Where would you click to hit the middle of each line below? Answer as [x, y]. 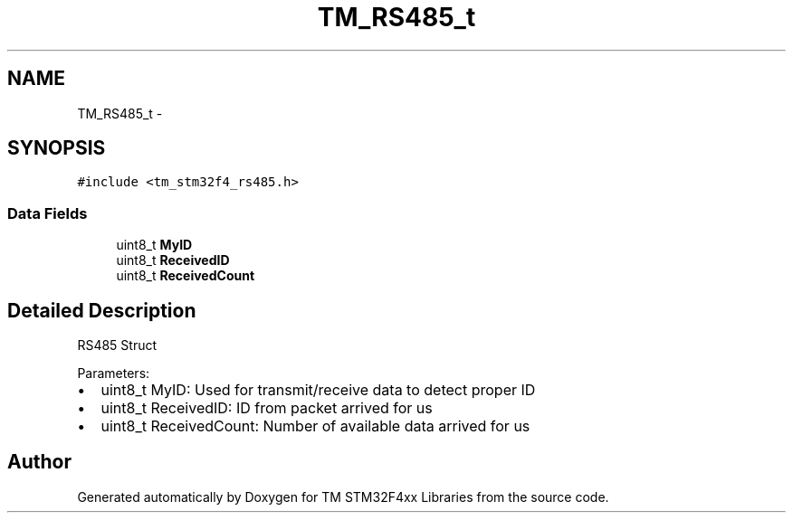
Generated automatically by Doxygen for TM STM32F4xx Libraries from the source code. [343, 496]
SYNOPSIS [57, 148]
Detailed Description [102, 310]
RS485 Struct [117, 345]
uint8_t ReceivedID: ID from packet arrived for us [267, 408]
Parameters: [114, 373]
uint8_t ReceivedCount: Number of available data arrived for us [315, 426]
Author [39, 462]
